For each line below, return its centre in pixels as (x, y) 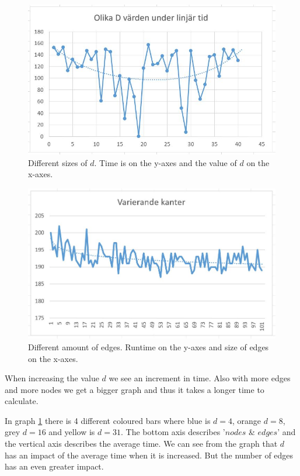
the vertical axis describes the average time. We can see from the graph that (141, 444)
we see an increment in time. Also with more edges (200, 378)
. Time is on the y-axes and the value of (165, 162)
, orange (247, 420)
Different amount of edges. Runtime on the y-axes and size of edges (149, 346)
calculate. (22, 401)
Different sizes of (58, 162)
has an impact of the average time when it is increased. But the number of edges (149, 455)
